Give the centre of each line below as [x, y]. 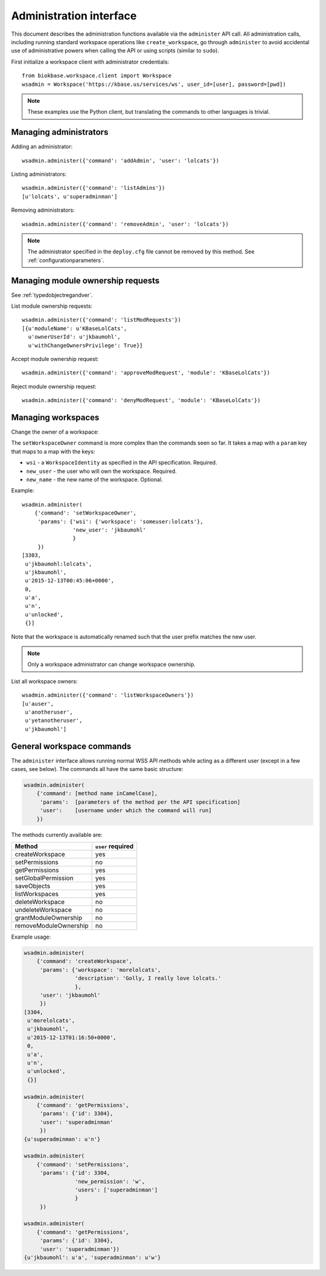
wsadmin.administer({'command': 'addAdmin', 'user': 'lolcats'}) [121, 161]
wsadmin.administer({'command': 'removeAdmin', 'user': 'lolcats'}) [125, 224]
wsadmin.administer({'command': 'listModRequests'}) [101, 320]
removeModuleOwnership [52, 925]
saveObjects [33, 886]
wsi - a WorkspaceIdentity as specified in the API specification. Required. [122, 463]
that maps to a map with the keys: [53, 451]
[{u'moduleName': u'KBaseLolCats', [75, 328]
